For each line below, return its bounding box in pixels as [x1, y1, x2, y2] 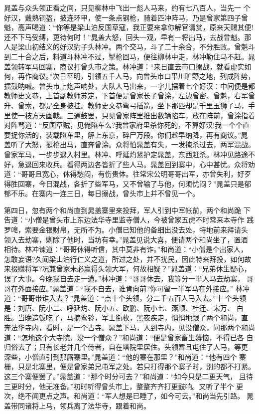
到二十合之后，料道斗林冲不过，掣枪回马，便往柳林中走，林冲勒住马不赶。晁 [4, 51, 255, 61]
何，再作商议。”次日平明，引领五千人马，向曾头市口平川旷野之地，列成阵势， [4, 71, 255, 81]
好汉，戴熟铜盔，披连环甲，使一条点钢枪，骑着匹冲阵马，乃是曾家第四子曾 [4, 12, 248, 22]
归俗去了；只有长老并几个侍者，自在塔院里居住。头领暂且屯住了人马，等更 [4, 342, 248, 352]
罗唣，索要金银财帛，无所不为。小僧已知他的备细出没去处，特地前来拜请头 [4, 224, 248, 235]
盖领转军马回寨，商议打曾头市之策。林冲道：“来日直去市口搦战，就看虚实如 [4, 61, 252, 71]
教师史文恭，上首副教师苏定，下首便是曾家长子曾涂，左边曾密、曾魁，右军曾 [4, 90, 255, 101]
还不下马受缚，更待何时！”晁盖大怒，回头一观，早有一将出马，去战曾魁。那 [4, 31, 252, 42]
